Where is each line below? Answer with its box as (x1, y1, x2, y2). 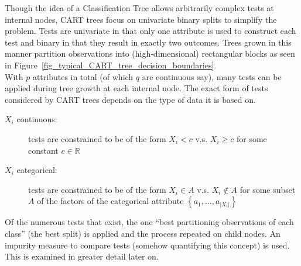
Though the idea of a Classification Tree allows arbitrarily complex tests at (5, 2, 274, 13)
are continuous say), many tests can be (142, 70, 282, 82)
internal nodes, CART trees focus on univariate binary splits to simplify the (5, 13, 277, 25)
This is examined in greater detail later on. (5, 250, 159, 262)
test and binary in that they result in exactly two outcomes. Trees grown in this (5, 36, 292, 48)
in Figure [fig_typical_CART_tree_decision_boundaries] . (5, 58, 217, 71)
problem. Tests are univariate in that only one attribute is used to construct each (5, 25, 296, 37)
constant (28, 144, 59, 156)
